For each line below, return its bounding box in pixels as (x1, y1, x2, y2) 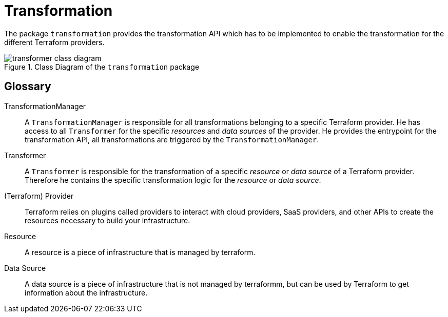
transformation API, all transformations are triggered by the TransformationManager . (25, 135, 319, 144)
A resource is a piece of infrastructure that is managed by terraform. (25, 247, 256, 257)
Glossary (4, 80, 51, 93)
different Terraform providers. (4, 37, 105, 47)
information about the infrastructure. (25, 288, 148, 297)
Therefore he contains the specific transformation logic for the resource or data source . (25, 175, 321, 184)
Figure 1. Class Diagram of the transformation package (4, 62, 200, 71)
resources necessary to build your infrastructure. (25, 216, 190, 225)
